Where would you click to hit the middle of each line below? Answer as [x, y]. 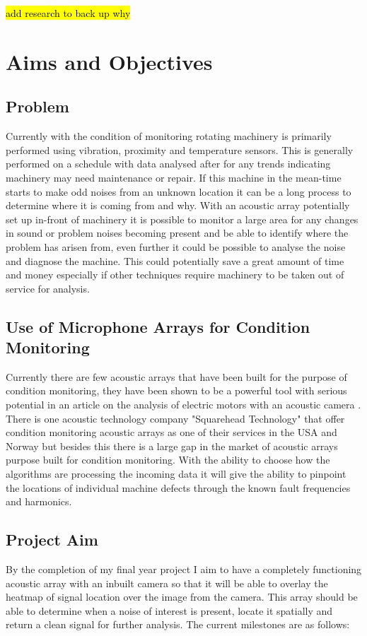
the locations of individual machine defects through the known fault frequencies [178, 487]
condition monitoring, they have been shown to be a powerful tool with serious [176, 390]
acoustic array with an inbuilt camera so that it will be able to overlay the [167, 583]
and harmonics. [39, 501]
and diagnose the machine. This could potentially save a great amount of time [175, 260]
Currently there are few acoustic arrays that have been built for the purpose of [176, 376]
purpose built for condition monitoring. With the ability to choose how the [168, 460]
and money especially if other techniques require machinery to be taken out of [175, 275]
